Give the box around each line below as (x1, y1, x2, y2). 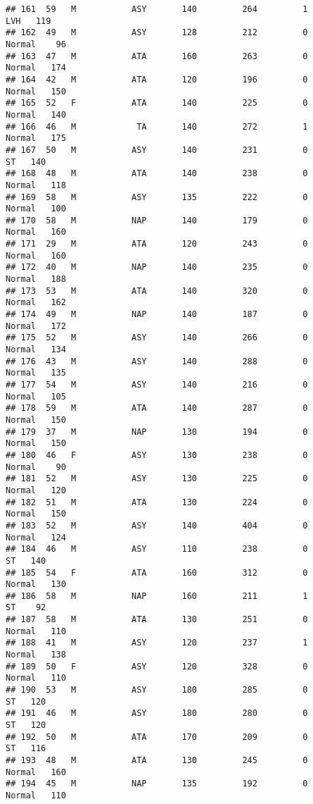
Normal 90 (6, 462, 66, 472)
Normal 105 (6, 391, 66, 402)
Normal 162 (6, 297, 66, 308)
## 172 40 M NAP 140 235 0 (6, 262, 308, 273)
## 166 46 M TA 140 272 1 (6, 121, 308, 132)
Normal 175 (6, 133, 66, 144)
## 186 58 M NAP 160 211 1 (6, 590, 308, 601)
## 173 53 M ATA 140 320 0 (6, 285, 308, 296)
